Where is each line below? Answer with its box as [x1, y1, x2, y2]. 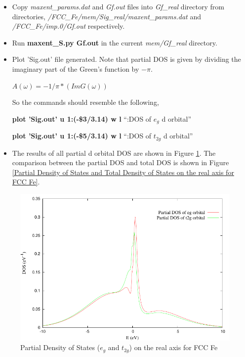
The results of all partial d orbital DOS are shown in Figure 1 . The [12, 147, 216, 158]
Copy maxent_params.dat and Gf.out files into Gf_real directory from [12, 1, 224, 11]
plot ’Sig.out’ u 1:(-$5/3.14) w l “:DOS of [12, 131, 152, 141]
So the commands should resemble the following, [12, 97, 159, 107]
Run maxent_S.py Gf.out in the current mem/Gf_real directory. [12, 37, 217, 47]
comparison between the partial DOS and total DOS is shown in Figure [12, 157, 229, 168]
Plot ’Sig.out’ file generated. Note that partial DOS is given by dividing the [12, 54, 241, 64]
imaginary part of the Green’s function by [12, 63, 139, 74]
